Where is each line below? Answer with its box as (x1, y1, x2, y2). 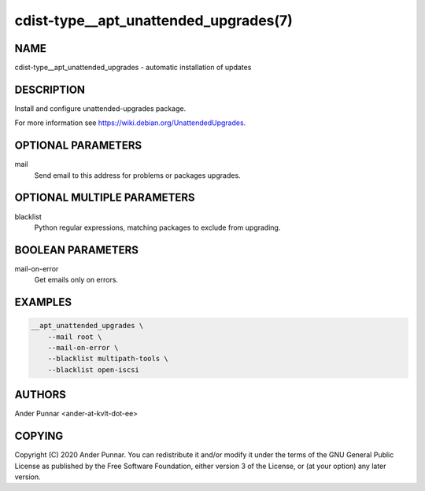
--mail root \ (47, 332, 102, 341)
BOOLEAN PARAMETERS (14, 243, 139, 257)
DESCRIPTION (14, 83, 86, 96)
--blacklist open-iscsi (47, 365, 139, 374)
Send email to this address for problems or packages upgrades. (34, 170, 241, 180)
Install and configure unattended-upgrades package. (14, 103, 187, 113)
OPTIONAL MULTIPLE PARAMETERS (14, 191, 196, 205)
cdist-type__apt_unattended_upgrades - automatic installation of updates (14, 63, 252, 72)
